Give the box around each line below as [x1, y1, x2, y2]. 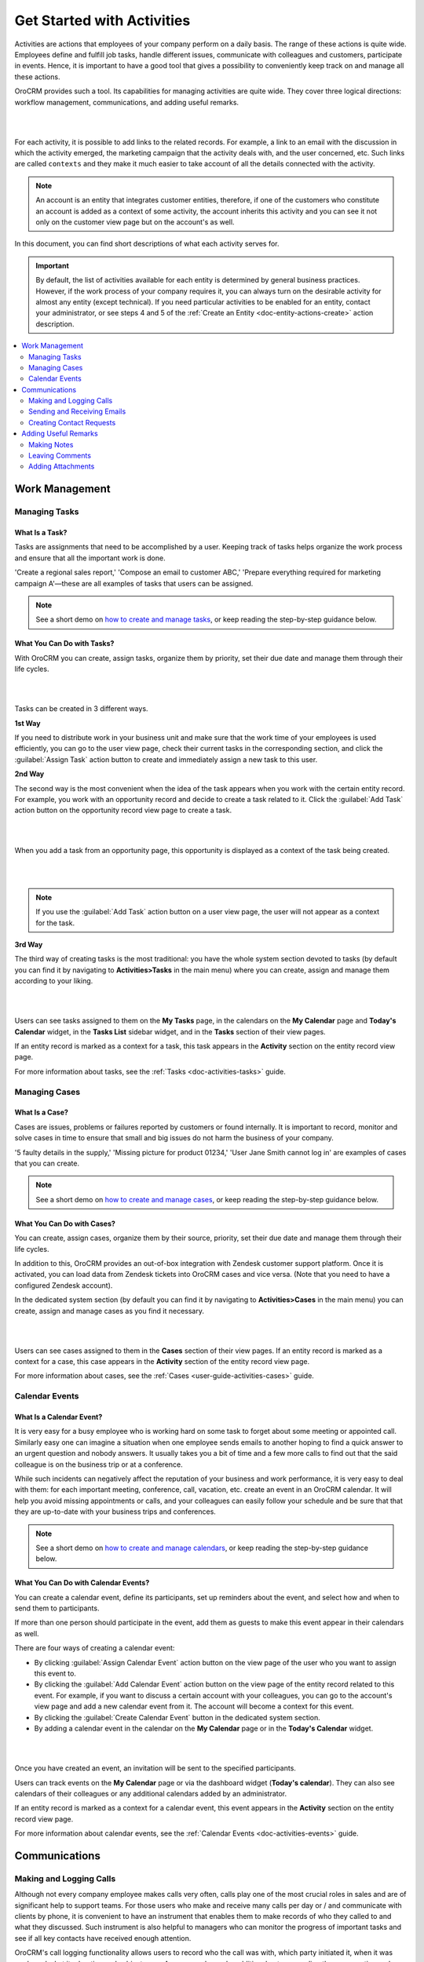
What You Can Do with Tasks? [14, 639, 115, 648]
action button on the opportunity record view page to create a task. [14, 805, 232, 815]
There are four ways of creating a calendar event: [14, 1643, 175, 1653]
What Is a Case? [14, 1107, 68, 1118]
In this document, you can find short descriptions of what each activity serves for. [14, 239, 280, 249]
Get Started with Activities [14, 12, 191, 29]
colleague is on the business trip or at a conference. [14, 1460, 184, 1469]
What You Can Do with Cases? [14, 1219, 115, 1228]
